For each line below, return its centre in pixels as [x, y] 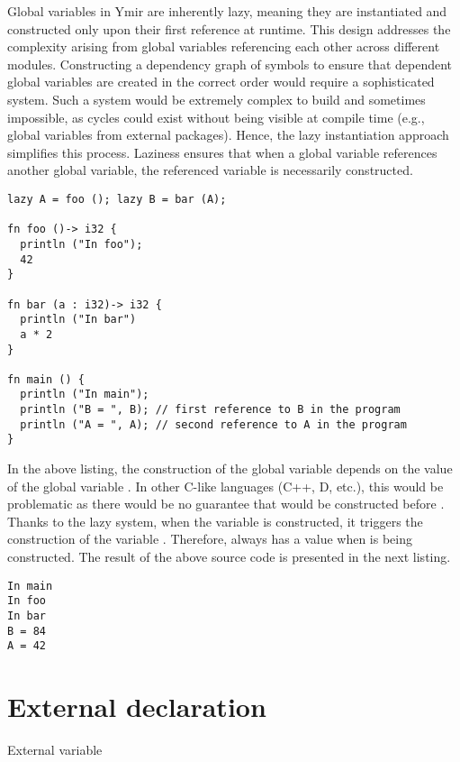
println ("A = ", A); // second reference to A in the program [213, 424]
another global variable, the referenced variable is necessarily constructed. [210, 170]
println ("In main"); [85, 395]
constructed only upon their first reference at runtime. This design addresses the [229, 28]
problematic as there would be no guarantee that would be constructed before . [226, 504]
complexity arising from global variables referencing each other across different [224, 46]
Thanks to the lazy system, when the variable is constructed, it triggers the [215, 521]
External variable [55, 750]
